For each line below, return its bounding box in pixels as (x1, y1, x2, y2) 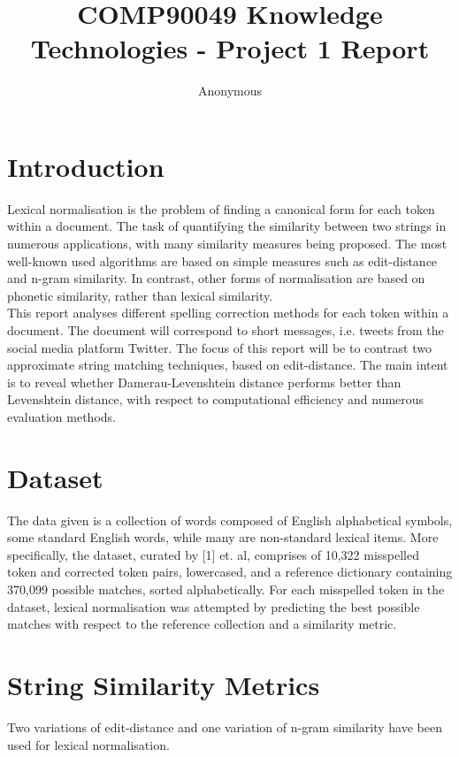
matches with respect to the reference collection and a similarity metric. (7, 615, 397, 633)
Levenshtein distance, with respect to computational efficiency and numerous (7, 390, 425, 409)
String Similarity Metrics (7, 667, 320, 703)
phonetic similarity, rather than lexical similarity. (7, 286, 273, 304)
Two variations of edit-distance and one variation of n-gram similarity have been (7, 717, 442, 736)
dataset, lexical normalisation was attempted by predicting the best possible (7, 597, 420, 616)
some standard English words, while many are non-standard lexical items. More (7, 528, 439, 547)
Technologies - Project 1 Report (30, 30, 430, 66)
